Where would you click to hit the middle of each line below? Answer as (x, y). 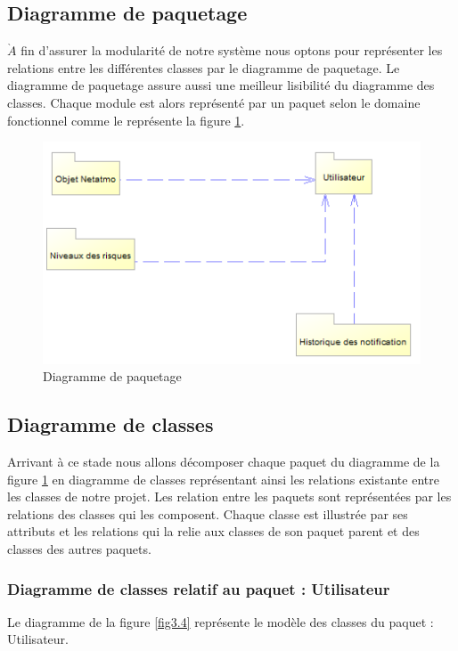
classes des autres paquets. (79, 549)
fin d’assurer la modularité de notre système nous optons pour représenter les (232, 50)
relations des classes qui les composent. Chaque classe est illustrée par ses (208, 513)
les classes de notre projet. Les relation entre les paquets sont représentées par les (229, 496)
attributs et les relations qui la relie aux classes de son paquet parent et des (213, 531)
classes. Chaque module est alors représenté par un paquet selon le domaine (214, 102)
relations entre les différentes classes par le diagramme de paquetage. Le (204, 67)
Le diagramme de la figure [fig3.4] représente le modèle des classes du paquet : (221, 621)
